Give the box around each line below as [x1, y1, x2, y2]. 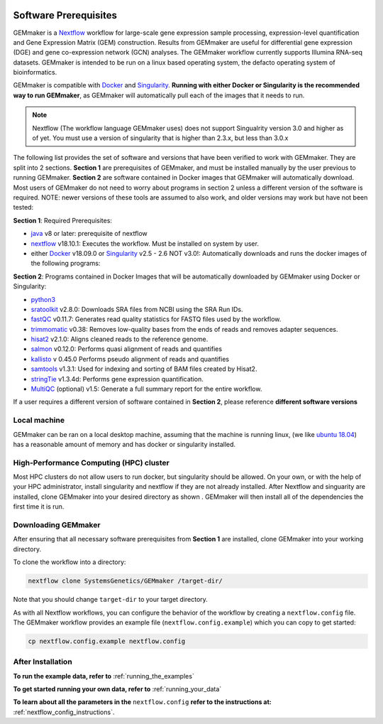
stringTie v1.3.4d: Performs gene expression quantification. [30, 374, 204, 383]
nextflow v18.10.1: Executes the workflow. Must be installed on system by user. [30, 239, 259, 248]
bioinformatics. [13, 68, 57, 77]
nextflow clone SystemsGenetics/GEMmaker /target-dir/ [28, 577, 223, 585]
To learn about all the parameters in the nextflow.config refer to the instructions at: [13, 698, 272, 706]
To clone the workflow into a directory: [13, 558, 126, 566]
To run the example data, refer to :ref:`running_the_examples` [13, 671, 194, 680]
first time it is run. [13, 502, 65, 511]
